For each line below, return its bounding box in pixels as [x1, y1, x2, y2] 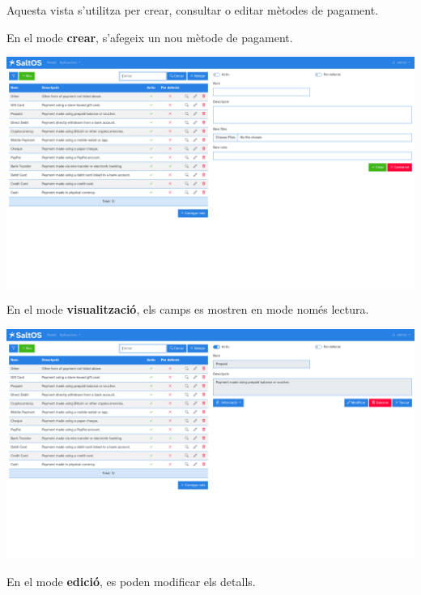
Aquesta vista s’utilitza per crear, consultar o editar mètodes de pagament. [6, 2, 379, 18]
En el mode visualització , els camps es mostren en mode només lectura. [6, 301, 369, 318]
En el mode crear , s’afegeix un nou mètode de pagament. [6, 28, 293, 45]
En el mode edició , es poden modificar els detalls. [6, 572, 256, 589]
